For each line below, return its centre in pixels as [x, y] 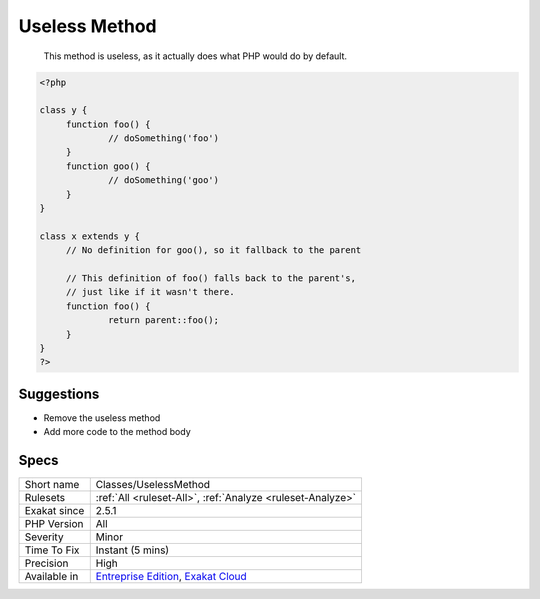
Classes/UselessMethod [152, 485]
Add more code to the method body [117, 432]
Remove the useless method [102, 417]
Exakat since [54, 511]
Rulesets [44, 498]
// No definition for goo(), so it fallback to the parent [213, 250]
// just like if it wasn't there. [150, 292]
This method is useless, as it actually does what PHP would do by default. [195, 56]
